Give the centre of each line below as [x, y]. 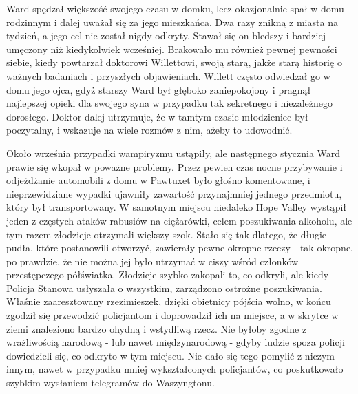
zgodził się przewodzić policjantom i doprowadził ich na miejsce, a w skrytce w [172, 315]
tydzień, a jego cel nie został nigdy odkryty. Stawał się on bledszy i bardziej [166, 35]
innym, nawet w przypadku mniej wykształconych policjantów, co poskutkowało [175, 369]
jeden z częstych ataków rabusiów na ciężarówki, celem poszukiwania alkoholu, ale [179, 220]
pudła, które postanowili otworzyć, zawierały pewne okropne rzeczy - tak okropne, [180, 248]
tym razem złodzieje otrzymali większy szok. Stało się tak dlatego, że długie [167, 234]
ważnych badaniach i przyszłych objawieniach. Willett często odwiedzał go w [168, 75]
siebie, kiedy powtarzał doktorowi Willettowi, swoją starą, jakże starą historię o [174, 62]
